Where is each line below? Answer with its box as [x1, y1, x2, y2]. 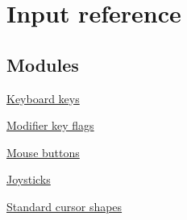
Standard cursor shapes [6, 197, 123, 214]
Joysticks [6, 171, 51, 188]
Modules [6, 52, 79, 77]
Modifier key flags [6, 117, 94, 134]
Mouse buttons [6, 143, 80, 160]
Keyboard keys [6, 89, 80, 106]
